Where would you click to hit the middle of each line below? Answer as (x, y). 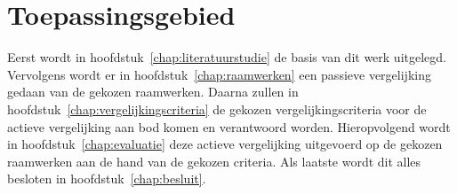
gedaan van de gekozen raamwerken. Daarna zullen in (153, 92)
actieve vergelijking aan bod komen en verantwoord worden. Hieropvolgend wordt (229, 126)
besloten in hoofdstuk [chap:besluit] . (107, 178)
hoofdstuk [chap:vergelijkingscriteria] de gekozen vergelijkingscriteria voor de (217, 109)
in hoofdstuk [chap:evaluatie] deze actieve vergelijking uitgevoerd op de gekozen (225, 144)
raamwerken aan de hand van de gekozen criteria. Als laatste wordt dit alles (214, 161)
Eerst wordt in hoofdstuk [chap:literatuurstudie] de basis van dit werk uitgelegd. (227, 57)
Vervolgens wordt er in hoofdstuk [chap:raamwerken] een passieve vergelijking (219, 74)
